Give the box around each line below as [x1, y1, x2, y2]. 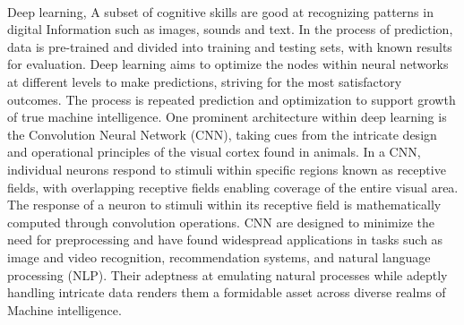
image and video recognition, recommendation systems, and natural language [7, 247, 431, 266]
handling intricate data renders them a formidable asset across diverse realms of [7, 283, 446, 302]
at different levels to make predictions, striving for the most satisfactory [7, 72, 402, 90]
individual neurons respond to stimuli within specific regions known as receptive [7, 159, 446, 178]
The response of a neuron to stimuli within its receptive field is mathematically [7, 195, 442, 214]
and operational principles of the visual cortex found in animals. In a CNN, [7, 142, 421, 161]
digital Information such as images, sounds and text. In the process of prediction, [7, 20, 453, 38]
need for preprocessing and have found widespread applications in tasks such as [7, 230, 443, 249]
